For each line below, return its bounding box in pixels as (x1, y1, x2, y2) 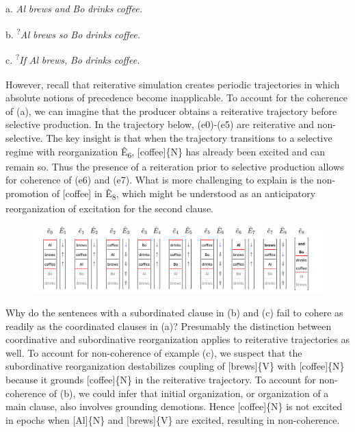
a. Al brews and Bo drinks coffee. (5, 1, 143, 15)
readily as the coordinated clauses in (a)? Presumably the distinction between (5, 318, 332, 333)
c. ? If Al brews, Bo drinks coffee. (5, 50, 140, 66)
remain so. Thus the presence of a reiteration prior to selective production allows (5, 159, 344, 173)
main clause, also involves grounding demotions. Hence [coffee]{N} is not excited (5, 399, 343, 414)
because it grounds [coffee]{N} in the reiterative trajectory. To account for (5, 372, 316, 386)
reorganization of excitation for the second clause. (5, 201, 213, 216)
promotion (5, 186, 49, 200)
